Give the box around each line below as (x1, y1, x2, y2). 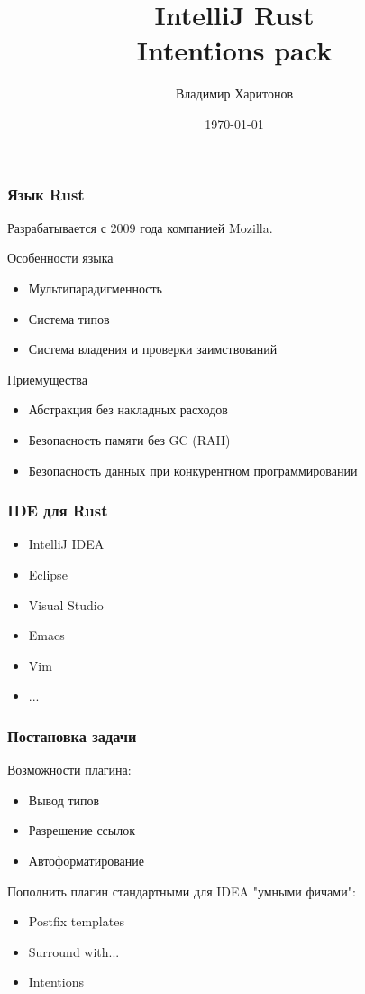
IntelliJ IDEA (28, 534, 105, 553)
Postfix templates (28, 912, 124, 931)
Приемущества (7, 369, 87, 388)
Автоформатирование (28, 850, 145, 869)
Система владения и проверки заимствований (28, 339, 278, 358)
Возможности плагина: (7, 760, 132, 779)
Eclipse (28, 564, 68, 583)
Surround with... (28, 942, 120, 961)
